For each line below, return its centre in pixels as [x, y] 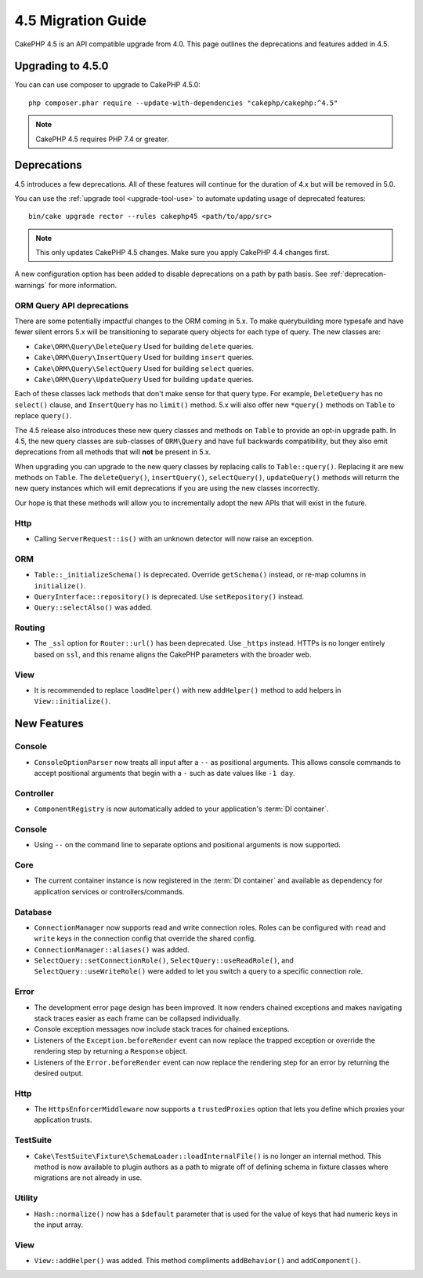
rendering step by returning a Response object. [111, 1051]
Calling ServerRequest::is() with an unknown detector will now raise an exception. [174, 539]
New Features [49, 724]
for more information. [83, 285]
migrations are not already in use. [88, 1178]
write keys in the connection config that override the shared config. [145, 938]
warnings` [31, 285]
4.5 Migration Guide [81, 20]
